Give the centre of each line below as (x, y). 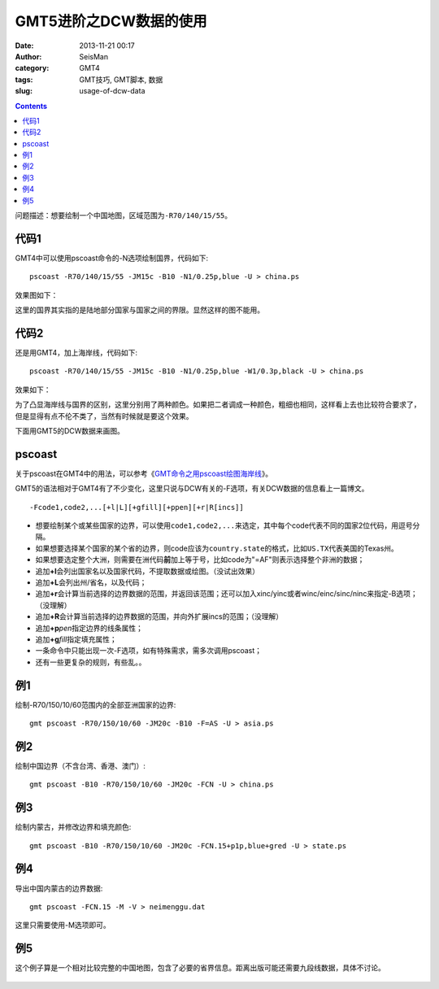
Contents (31, 106)
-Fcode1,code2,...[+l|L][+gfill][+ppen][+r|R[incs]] (137, 507)
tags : (24, 79)
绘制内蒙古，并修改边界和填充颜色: (73, 827)
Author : (28, 56)
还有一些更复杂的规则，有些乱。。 (91, 662)
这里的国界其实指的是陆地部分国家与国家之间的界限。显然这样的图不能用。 (139, 310)
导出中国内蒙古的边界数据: (59, 888)
